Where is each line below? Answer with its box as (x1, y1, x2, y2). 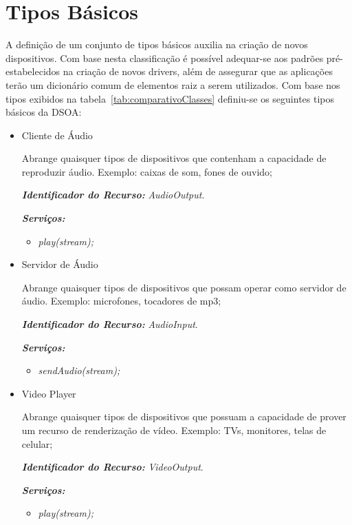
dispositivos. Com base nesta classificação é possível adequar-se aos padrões (5, 50, 324, 65)
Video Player (21, 386, 76, 400)
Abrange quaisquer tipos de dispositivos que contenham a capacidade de (21, 151, 327, 165)
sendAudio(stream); (38, 363, 120, 378)
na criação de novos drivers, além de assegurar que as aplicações (63, 64, 333, 79)
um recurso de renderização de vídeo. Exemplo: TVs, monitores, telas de (21, 423, 327, 437)
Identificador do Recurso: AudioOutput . (21, 187, 205, 202)
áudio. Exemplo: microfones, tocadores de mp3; (21, 294, 221, 308)
